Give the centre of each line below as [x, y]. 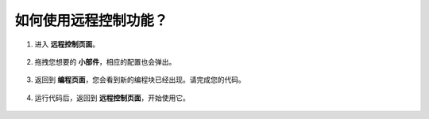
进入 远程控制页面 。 [67, 44]
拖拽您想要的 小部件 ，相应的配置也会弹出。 [105, 61]
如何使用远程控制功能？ [91, 20]
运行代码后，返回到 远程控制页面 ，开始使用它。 [112, 98]
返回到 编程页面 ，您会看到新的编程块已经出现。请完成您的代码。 [140, 80]
